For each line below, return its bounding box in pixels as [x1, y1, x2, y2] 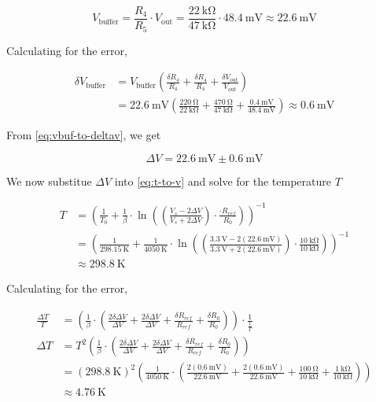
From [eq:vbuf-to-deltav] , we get [6, 127, 161, 143]
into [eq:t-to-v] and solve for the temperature [114, 172, 331, 189]
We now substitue [6, 172, 92, 189]
